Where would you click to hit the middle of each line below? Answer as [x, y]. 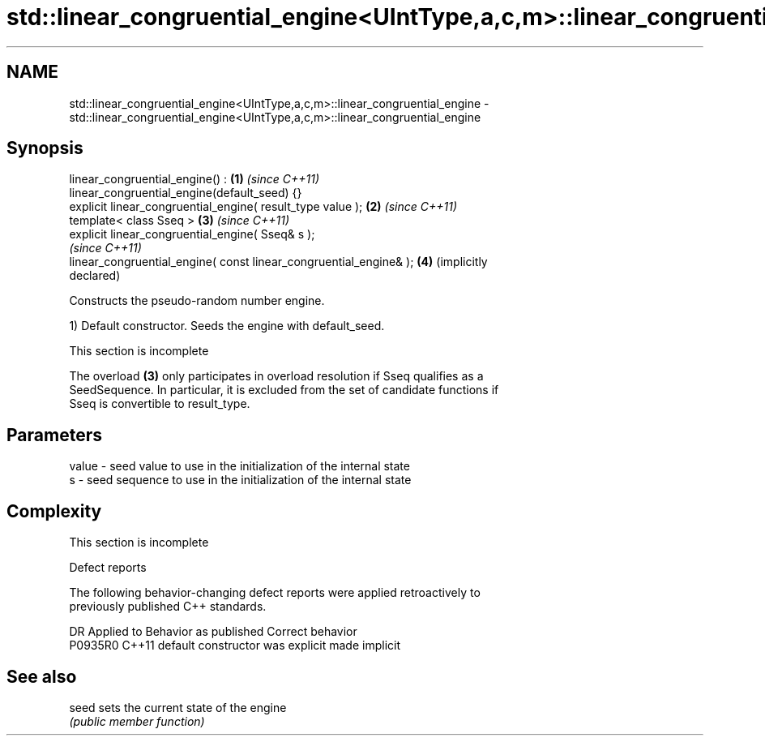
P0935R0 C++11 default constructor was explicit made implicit [235, 645]
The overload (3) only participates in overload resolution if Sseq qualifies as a [276, 376]
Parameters [54, 435]
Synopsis [45, 148]
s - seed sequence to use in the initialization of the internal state [240, 480]
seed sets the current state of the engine [178, 707]
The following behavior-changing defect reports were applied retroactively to [275, 593]
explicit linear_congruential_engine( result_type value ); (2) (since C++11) [263, 207]
